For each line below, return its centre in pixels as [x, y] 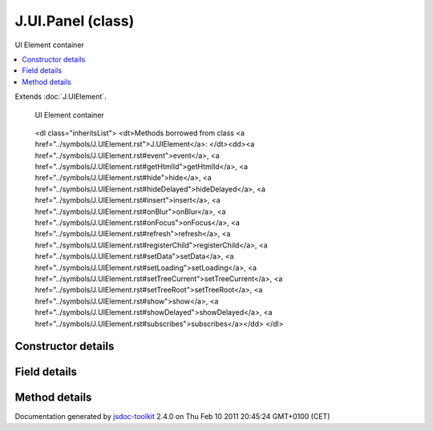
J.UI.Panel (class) [75, 21]
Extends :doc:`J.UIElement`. [61, 97]
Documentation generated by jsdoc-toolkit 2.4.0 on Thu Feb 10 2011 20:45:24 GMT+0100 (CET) [172, 417]
